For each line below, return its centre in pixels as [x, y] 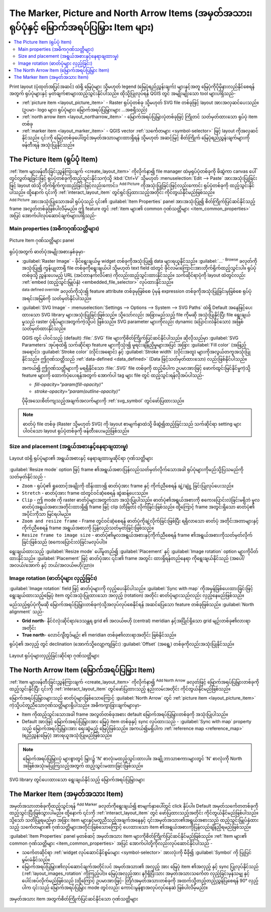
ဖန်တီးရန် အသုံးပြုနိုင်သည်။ [48, 145]
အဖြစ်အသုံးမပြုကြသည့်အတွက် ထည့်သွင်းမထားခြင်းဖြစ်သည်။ [83, 765]
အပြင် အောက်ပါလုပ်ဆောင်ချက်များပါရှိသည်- [53, 215]
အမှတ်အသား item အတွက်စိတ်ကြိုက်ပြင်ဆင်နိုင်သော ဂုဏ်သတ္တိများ [74, 899]
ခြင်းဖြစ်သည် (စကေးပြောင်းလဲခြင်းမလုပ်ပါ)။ [64, 542]
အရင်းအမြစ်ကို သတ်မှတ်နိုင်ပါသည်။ [56, 298]
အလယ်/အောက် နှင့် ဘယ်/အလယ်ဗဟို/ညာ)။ [52, 565]
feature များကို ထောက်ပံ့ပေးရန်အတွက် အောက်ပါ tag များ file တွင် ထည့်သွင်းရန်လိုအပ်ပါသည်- [113, 375]
